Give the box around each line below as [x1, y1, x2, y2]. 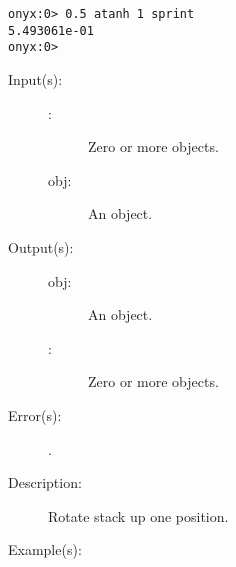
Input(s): [8, 68, 63, 89]
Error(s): [8, 404, 62, 425]
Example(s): [8, 539, 82, 560]
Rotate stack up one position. [48, 505, 229, 526]
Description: [8, 472, 82, 493]
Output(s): [8, 236, 74, 257]
